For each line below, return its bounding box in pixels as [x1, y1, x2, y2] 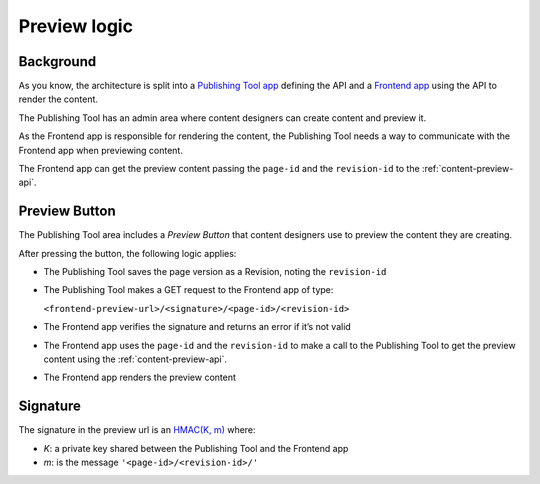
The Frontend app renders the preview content [43, 371, 237, 384]
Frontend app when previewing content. [18, 144, 184, 156]
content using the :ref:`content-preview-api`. [43, 353, 228, 365]
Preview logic [18, 15, 134, 37]
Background [18, 53, 97, 70]
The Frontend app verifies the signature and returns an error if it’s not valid [43, 321, 352, 333]
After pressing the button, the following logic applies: [18, 247, 237, 259]
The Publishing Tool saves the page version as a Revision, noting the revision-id [43, 266, 387, 278]
